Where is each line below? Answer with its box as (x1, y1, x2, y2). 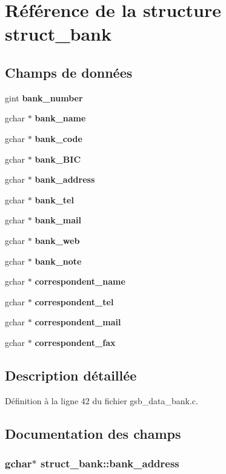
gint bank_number (5, 91, 83, 104)
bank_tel (35, 193, 74, 206)
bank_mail (35, 214, 81, 226)
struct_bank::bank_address (41, 455, 179, 470)
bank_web (35, 234, 80, 246)
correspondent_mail (35, 316, 121, 328)
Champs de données (5, 63, 133, 81)
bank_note (35, 254, 82, 267)
